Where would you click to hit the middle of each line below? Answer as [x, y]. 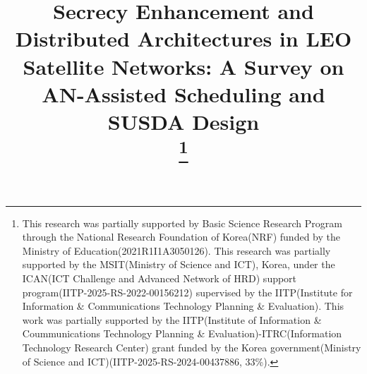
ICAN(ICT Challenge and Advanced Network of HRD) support [160, 278]
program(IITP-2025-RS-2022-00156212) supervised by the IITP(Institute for [187, 292]
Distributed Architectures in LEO [183, 38]
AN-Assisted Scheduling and [183, 93]
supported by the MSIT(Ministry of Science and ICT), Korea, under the [179, 264]
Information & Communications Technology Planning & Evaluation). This [183, 306]
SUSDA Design [183, 121]
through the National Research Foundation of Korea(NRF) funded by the [181, 237]
